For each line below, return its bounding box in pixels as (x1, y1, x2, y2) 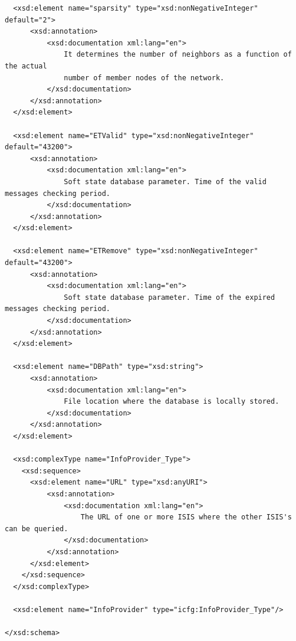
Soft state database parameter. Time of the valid (64, 177, 267, 186)
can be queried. (5, 524, 68, 533)
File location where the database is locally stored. (64, 397, 279, 406)
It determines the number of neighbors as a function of (64, 50, 292, 59)
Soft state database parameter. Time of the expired (64, 293, 275, 302)
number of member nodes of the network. (64, 73, 225, 82)
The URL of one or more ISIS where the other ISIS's (80, 513, 292, 522)
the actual (5, 61, 47, 70)
